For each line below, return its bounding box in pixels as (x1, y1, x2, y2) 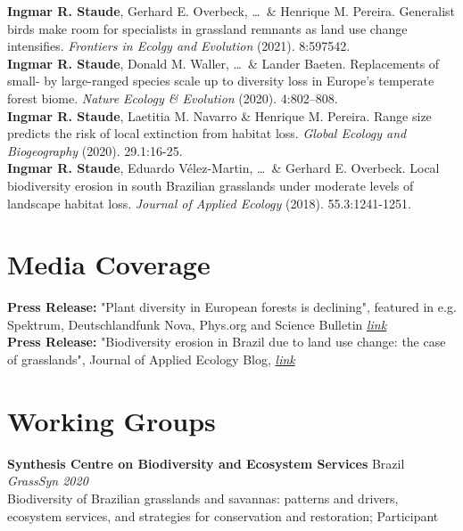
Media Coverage (7, 246, 211, 282)
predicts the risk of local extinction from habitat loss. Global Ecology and (7, 124, 407, 143)
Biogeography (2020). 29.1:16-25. (7, 141, 183, 159)
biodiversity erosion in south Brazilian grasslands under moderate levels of (7, 176, 414, 194)
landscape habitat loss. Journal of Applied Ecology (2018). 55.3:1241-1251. (7, 193, 411, 212)
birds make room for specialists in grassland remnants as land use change (7, 19, 408, 37)
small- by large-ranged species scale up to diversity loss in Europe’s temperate (7, 71, 434, 90)
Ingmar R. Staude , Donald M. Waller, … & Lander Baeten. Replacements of (7, 53, 440, 72)
